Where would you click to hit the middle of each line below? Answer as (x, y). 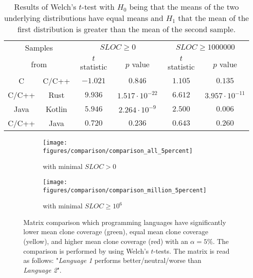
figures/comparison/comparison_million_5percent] (125, 190)
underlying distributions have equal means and (84, 18)
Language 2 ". (43, 269)
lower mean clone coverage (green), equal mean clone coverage (116, 232)
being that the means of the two (184, 7)
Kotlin (57, 109)
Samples (39, 47)
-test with (98, 7)
